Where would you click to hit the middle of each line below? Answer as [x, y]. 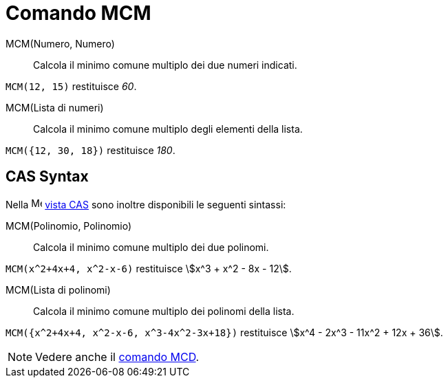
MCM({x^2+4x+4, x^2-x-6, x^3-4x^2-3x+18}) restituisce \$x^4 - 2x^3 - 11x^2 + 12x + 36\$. [224, 332]
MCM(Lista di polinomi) [58, 289]
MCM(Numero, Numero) [60, 43]
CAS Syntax [47, 177]
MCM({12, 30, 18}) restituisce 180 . [90, 150]
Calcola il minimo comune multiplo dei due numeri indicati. [165, 65]
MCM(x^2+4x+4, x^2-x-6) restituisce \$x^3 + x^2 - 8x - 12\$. [149, 268]
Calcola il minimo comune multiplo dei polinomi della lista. [164, 311]
